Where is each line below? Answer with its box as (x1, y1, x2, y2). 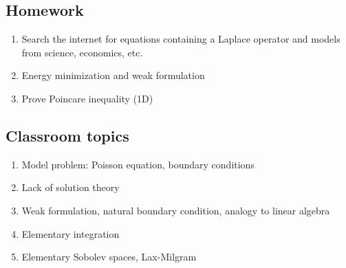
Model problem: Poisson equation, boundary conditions (21, 157, 255, 171)
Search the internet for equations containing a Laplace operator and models (21, 32, 340, 46)
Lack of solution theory (21, 180, 120, 194)
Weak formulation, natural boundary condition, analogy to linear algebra (21, 203, 330, 217)
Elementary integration (21, 226, 120, 241)
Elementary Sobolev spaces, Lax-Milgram (21, 249, 197, 264)
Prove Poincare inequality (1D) (21, 91, 153, 105)
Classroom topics (6, 124, 129, 146)
